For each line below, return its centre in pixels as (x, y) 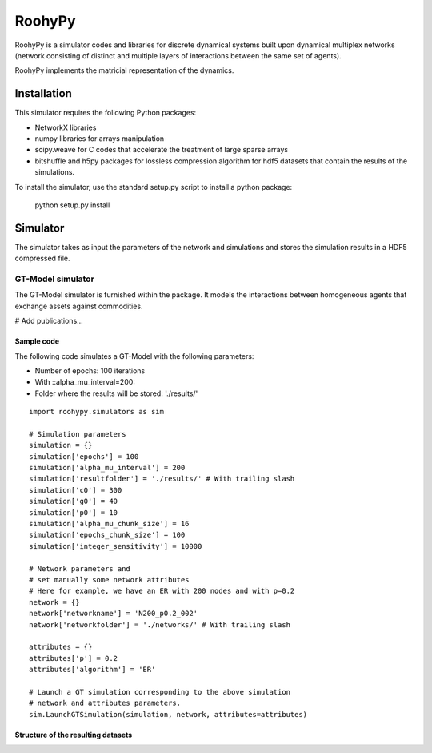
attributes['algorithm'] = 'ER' (92, 670)
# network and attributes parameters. (105, 703)
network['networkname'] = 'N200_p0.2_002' (114, 614)
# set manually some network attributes (109, 580)
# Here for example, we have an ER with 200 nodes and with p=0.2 (162, 591)
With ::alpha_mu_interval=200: (85, 382)
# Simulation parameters (78, 434)
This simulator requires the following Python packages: (106, 113)
